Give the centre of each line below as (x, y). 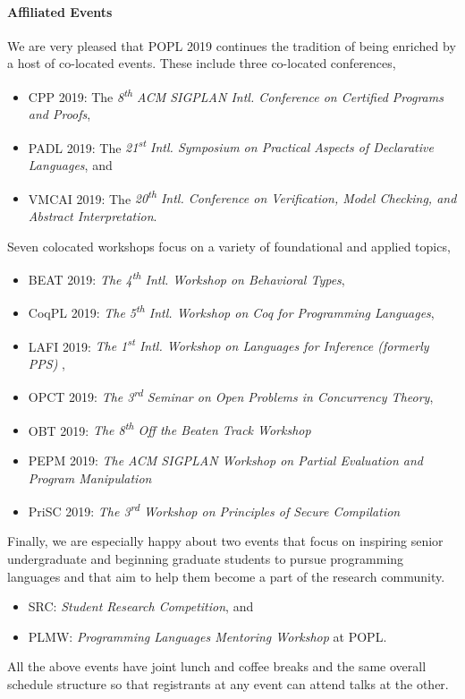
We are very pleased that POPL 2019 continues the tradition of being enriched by (232, 45)
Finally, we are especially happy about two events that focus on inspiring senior (225, 541)
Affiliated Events (60, 11)
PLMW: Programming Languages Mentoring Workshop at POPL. (207, 636)
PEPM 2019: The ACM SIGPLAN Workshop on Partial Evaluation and (225, 460)
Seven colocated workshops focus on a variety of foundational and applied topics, (229, 246)
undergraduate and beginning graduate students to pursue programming (206, 558)
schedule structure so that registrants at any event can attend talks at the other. (228, 683)
